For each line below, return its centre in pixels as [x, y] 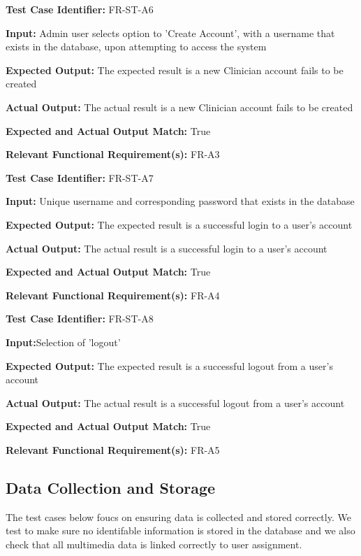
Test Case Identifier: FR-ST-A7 [80, 177]
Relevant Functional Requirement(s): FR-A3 [113, 154]
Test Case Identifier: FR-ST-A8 [80, 319]
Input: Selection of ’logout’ [63, 342]
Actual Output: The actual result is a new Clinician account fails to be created [179, 107]
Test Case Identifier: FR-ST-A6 [80, 9]
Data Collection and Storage [111, 487]
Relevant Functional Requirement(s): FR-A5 [113, 449]
